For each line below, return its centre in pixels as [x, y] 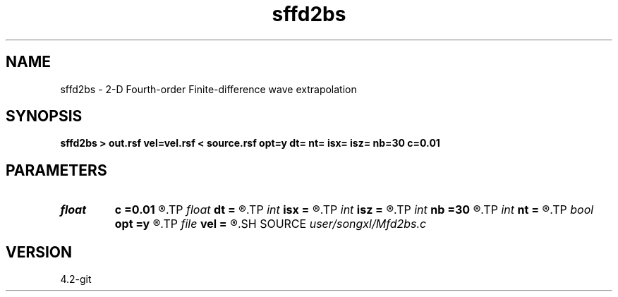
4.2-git [76, 279]
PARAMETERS [56, 170]
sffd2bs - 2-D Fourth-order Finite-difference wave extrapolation [208, 89]
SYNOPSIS [44, 116]
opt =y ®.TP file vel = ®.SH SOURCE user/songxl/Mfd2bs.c [271, 224]
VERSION [39, 252]
